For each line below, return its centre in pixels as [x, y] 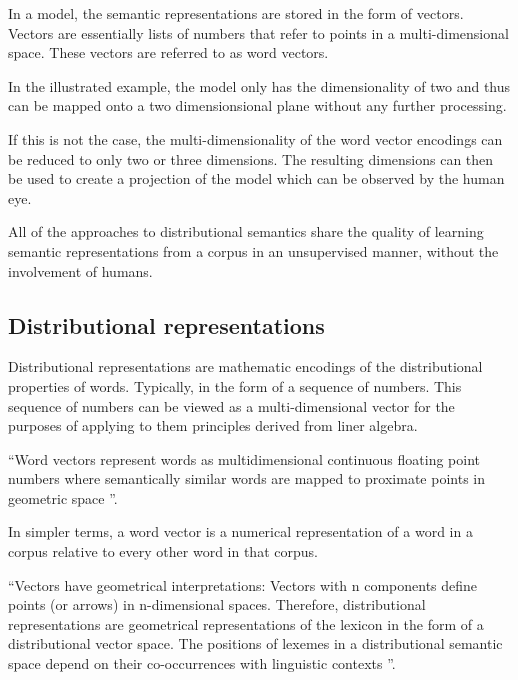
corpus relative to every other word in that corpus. [163, 551]
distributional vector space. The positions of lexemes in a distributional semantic [255, 643]
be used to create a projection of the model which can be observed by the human [256, 178]
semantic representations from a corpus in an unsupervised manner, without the [253, 250]
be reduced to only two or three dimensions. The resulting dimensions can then [251, 158]
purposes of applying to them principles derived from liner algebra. [213, 425]
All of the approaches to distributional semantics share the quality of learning [246, 231]
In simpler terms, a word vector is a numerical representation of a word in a [240, 531]
